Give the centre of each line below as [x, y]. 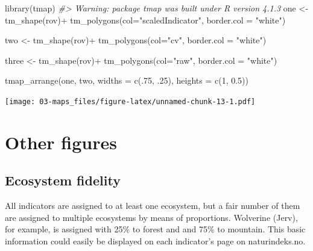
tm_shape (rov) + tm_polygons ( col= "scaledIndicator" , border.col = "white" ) [145, 20]
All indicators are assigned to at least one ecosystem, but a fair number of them [153, 206]
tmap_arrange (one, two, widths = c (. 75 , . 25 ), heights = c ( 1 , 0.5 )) [127, 80]
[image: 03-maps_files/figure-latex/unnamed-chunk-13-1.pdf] [130, 101]
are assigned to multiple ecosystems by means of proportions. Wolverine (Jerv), [151, 217]
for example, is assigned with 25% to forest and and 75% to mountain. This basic [155, 229]
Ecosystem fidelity [63, 180]
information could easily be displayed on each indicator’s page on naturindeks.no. [155, 240]
